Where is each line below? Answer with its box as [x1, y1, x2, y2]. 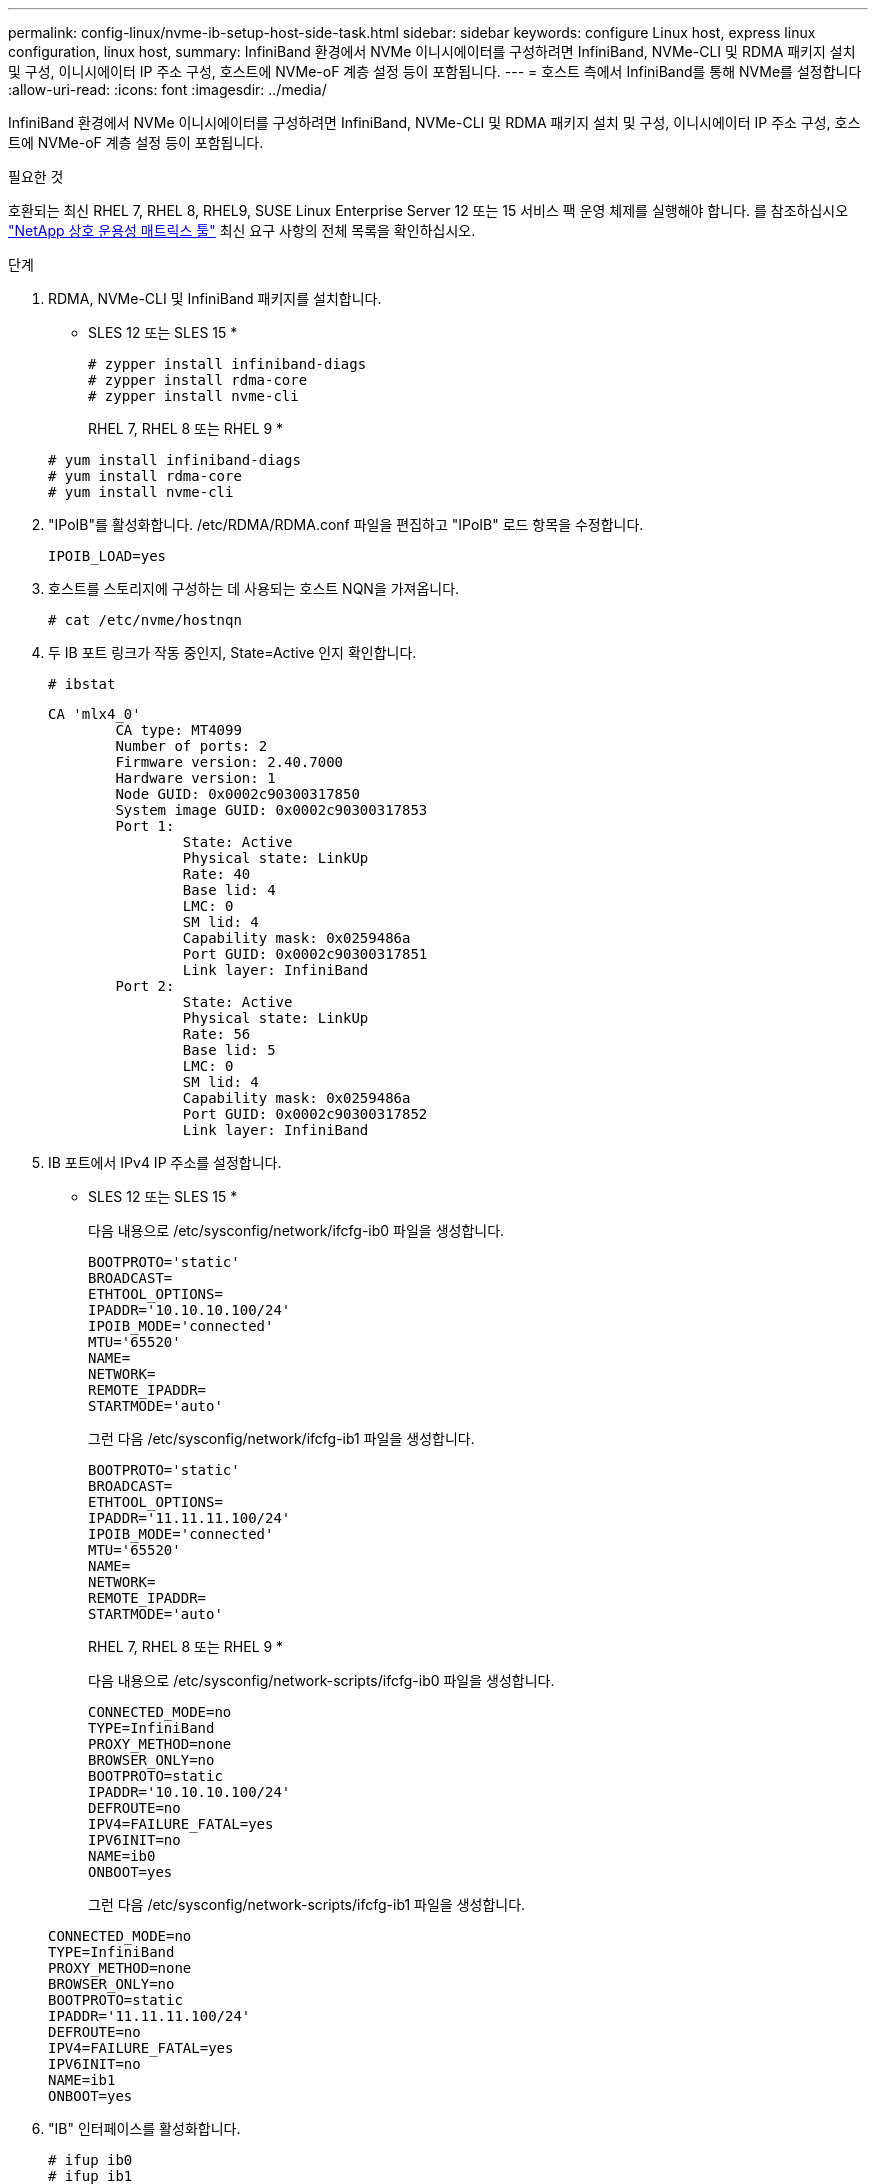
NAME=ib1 [48, 2072, 116, 2088]
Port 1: [115, 818, 175, 834]
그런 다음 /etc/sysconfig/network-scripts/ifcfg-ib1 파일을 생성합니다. [88, 1896, 526, 1913]
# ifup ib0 [48, 2152, 133, 2168]
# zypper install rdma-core [88, 372, 308, 388]
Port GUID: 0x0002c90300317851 [182, 946, 428, 962]
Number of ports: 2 [115, 738, 268, 754]
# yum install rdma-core [48, 468, 242, 484]
